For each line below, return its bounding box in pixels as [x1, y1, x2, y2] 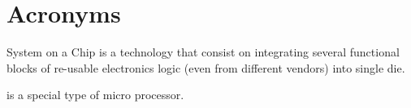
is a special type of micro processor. [6, 86, 184, 103]
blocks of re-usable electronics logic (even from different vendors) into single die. [6, 59, 405, 76]
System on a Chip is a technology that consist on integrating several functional [6, 44, 400, 60]
